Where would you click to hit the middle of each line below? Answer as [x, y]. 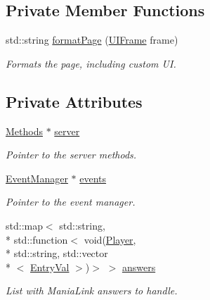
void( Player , [110, 239]
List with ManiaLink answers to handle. [92, 290]
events [93, 178]
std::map [24, 225]
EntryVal [50, 267]
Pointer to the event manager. [71, 202]
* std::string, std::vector [57, 253]
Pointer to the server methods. [71, 155]
